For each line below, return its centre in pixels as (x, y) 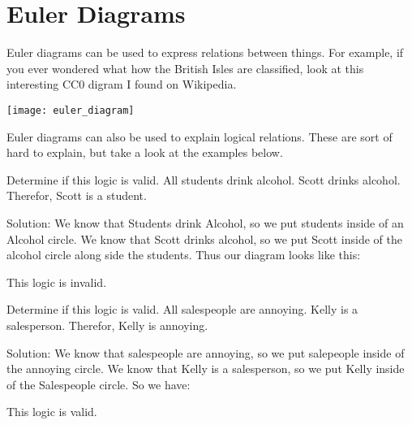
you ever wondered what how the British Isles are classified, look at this (185, 68)
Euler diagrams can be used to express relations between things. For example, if (205, 52)
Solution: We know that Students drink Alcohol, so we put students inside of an (205, 222)
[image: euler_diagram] (71, 110)
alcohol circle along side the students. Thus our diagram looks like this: (184, 255)
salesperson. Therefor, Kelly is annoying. (107, 325)
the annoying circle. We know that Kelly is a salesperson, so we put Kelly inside (206, 369)
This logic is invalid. (57, 282)
